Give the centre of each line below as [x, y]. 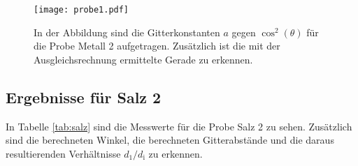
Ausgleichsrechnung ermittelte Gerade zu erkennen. [143, 59]
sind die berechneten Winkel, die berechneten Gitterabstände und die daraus [170, 140]
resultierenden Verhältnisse [63, 153]
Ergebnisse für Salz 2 [84, 97]
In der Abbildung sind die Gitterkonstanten [127, 32]
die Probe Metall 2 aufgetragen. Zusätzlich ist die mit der [157, 46]
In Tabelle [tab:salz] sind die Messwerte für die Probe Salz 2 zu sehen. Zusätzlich [179, 126]
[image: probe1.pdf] [81, 10]
